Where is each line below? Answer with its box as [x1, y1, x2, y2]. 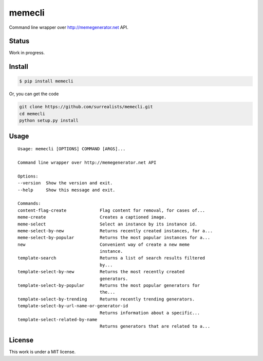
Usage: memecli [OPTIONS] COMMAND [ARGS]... [18, 146, 126, 152]
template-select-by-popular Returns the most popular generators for [18, 283, 200, 288]
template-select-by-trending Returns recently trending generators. [18, 296, 195, 302]
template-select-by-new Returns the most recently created [18, 269, 185, 275]
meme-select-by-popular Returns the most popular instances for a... [18, 235, 210, 241]
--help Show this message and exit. [18, 187, 115, 193]
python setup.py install [19, 118, 79, 123]
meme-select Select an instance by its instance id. [18, 221, 198, 227]
